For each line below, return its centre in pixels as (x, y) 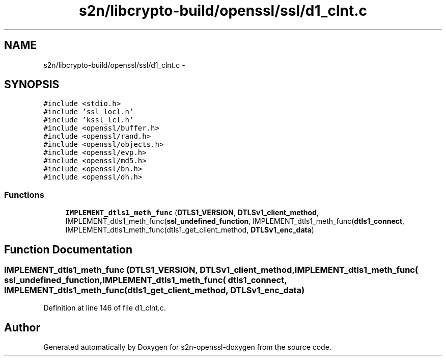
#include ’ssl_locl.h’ (89, 112)
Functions (24, 195)
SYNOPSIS (32, 85)
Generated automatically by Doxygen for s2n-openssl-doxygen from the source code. (187, 347)
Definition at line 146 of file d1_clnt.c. (105, 308)
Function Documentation (68, 249)
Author (22, 327)
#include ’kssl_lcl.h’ (89, 120)
